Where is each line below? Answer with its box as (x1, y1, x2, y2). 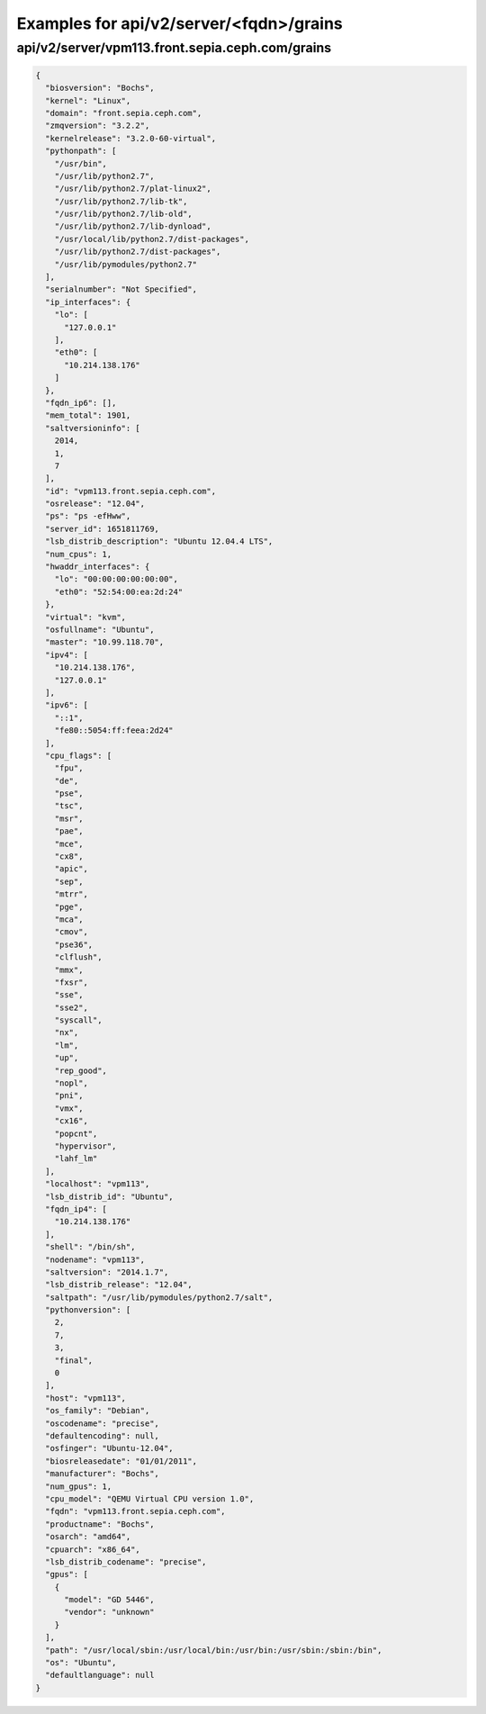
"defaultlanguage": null (45, 1670, 155, 1681)
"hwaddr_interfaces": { (45, 562, 150, 572)
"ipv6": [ (45, 700, 89, 710)
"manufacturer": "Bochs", (45, 1468, 159, 1479)
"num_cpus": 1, (45, 549, 112, 559)
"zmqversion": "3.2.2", (45, 121, 150, 131)
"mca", (54, 914, 84, 925)
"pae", (54, 826, 84, 836)
